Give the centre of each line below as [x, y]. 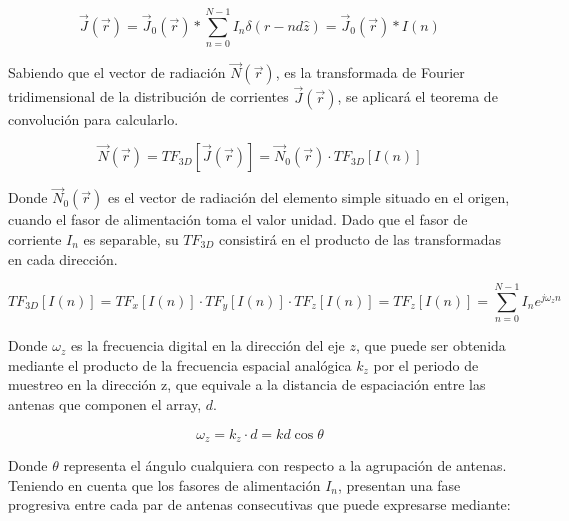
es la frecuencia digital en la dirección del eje [207, 345]
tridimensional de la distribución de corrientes [148, 96]
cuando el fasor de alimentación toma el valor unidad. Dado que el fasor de [238, 219]
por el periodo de [426, 364]
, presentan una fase [399, 484]
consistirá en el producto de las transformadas [360, 238]
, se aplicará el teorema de [417, 96]
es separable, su [131, 238]
